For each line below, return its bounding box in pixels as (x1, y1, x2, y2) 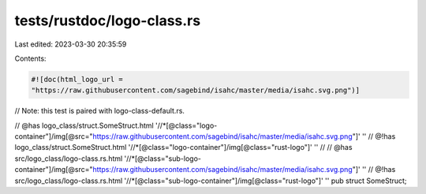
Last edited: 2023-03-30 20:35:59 (14, 39, 127, 49)
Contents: (14, 54, 47, 63)
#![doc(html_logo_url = (31, 75, 124, 84)
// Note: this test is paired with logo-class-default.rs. (14, 106, 185, 116)
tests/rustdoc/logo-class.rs (14, 12, 201, 29)
